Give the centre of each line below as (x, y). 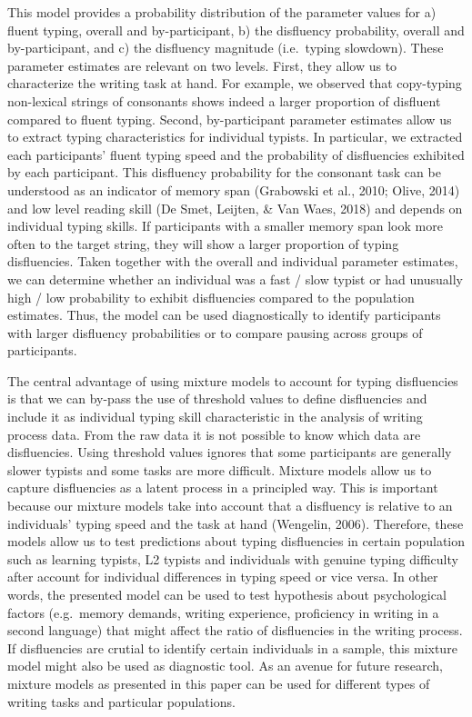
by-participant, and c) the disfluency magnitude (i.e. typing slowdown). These (226, 48)
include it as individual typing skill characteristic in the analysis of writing (215, 417)
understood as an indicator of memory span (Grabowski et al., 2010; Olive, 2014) (234, 189)
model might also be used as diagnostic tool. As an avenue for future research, (225, 666)
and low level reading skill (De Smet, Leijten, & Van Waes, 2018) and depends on (235, 208)
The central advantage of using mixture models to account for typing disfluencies (233, 380)
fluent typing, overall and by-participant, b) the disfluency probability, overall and (236, 30)
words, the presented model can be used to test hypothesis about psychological (227, 594)
